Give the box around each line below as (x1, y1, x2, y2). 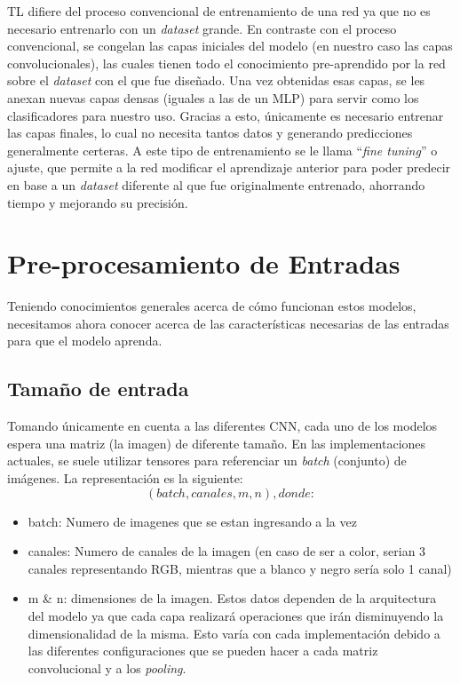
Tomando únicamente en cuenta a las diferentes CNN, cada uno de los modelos (7, 417, 438, 435)
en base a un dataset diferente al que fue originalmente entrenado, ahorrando (7, 175, 425, 194)
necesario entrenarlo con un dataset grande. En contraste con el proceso (7, 19, 397, 37)
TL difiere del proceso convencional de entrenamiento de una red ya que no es (7, 2, 431, 20)
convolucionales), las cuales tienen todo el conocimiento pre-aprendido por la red (7, 53, 446, 72)
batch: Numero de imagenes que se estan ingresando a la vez (28, 512, 357, 530)
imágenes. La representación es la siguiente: (7, 469, 243, 488)
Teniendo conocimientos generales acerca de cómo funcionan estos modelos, (7, 297, 416, 315)
